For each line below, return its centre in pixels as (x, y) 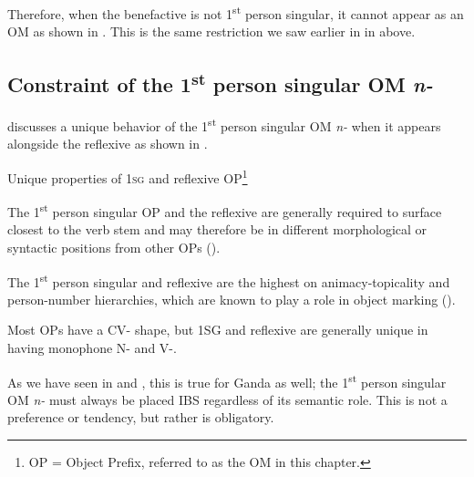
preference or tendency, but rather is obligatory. (141, 417)
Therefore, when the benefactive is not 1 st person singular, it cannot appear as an (236, 12)
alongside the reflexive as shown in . (108, 144)
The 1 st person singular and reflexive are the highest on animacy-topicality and (229, 280)
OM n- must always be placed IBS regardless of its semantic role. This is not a (227, 399)
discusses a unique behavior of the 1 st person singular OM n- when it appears (224, 124)
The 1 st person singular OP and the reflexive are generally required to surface (225, 210)
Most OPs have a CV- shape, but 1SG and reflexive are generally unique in (218, 330)
